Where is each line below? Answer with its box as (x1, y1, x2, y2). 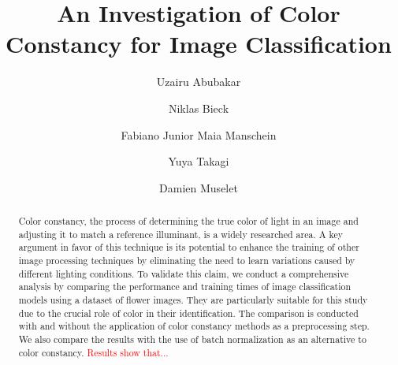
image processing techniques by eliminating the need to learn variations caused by (18, 254, 355, 267)
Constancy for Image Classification (6, 28, 392, 60)
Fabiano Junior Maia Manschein (121, 126, 277, 143)
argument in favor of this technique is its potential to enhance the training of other (18, 240, 359, 254)
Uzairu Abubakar (156, 73, 241, 90)
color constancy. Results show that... (18, 345, 169, 359)
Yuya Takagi (168, 153, 229, 169)
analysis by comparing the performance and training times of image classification (18, 280, 352, 293)
